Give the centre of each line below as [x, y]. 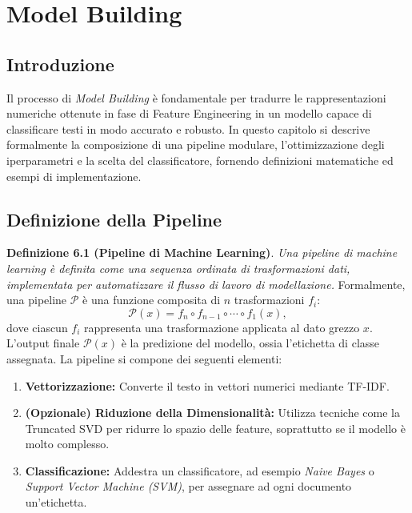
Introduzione [60, 64]
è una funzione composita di [152, 300]
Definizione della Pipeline [114, 219]
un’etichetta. [56, 502]
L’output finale [43, 343]
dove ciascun [37, 327]
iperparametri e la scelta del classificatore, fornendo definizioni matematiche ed [200, 160]
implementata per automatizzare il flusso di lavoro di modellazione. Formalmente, [206, 284]
